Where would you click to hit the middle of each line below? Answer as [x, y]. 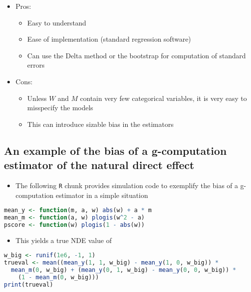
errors [36, 65]
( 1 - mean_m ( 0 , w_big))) [58, 278]
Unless [37, 98]
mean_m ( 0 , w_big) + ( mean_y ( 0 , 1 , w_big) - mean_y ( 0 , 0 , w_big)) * [124, 270]
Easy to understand [57, 22]
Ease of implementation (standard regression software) [109, 39]
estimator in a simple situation [102, 195]
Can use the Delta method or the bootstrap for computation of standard [137, 55]
